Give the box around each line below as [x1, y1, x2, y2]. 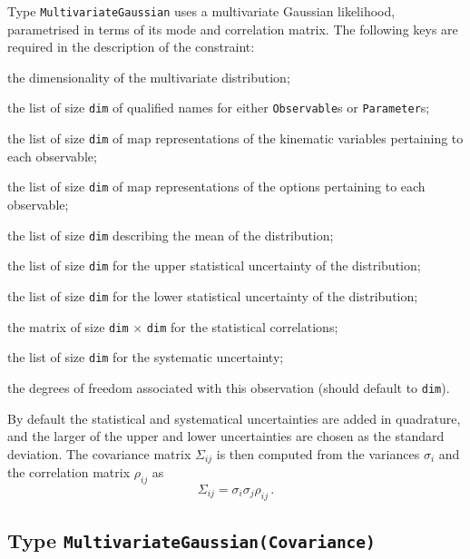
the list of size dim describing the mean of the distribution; [7, 225, 334, 244]
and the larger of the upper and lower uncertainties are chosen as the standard [7, 427, 445, 446]
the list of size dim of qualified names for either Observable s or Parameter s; [7, 98, 430, 117]
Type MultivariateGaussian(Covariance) [7, 526, 376, 554]
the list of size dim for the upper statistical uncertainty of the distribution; [7, 256, 421, 275]
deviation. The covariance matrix [7, 444, 191, 463]
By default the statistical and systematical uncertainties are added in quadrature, [7, 408, 461, 427]
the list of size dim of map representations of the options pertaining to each [7, 177, 426, 196]
